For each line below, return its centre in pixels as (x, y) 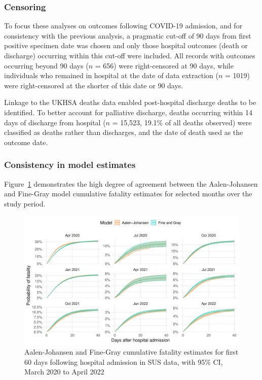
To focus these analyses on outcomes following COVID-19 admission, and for (123, 26)
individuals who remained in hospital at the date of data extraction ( (111, 75)
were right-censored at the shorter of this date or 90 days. (94, 85)
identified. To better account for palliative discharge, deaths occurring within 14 (128, 112)
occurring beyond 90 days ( (46, 65)
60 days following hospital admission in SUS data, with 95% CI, (124, 361)
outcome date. (26, 142)
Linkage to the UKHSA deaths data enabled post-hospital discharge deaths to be (130, 102)
